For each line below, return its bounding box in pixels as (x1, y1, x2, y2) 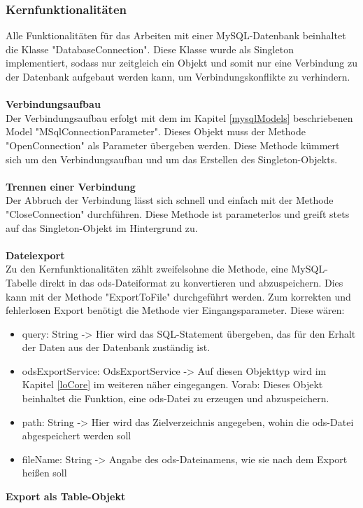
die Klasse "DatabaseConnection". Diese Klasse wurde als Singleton (6, 41, 294, 56)
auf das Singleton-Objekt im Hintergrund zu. (6, 220, 198, 235)
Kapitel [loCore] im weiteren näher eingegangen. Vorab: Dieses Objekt (22, 377, 323, 392)
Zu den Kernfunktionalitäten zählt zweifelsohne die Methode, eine (6, 261, 288, 276)
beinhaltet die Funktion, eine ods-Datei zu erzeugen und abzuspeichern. (22, 391, 329, 406)
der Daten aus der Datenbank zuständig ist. (22, 340, 211, 355)
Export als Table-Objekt (6, 489, 126, 504)
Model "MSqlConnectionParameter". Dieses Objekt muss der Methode (6, 124, 306, 139)
